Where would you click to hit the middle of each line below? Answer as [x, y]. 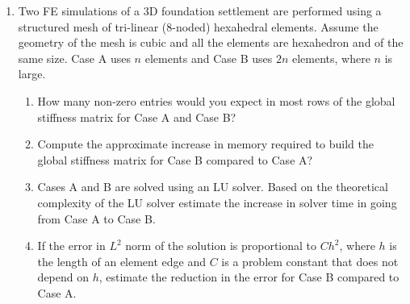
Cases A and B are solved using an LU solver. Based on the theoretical [213, 187]
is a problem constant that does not [310, 261]
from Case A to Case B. [96, 218]
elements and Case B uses [209, 58]
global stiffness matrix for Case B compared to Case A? [175, 159]
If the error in [71, 246]
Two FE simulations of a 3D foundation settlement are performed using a [200, 10]
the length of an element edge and [122, 261]
